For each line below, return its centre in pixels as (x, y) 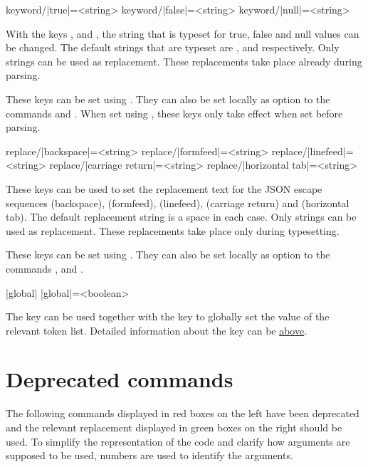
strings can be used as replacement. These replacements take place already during (184, 61)
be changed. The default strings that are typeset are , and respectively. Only (173, 47)
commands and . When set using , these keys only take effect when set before (174, 113)
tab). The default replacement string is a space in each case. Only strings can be (181, 217)
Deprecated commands (120, 379)
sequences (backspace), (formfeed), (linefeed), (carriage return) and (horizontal (178, 203)
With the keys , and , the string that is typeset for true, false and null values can (183, 33)
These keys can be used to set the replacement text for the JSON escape (164, 188)
